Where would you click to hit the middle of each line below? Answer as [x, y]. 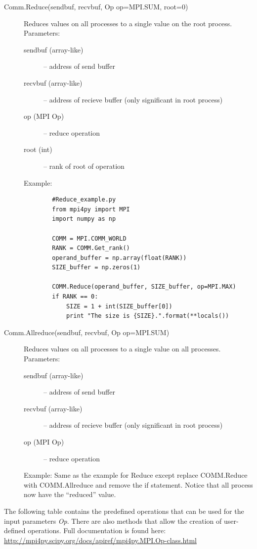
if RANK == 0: [75, 297]
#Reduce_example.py [84, 200]
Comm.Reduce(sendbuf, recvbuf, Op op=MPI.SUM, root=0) [96, 6]
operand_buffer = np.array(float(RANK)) [119, 258]
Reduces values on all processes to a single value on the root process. [128, 23]
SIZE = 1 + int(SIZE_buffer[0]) [119, 306]
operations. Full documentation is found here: [97, 530]
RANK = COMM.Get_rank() [91, 248]
